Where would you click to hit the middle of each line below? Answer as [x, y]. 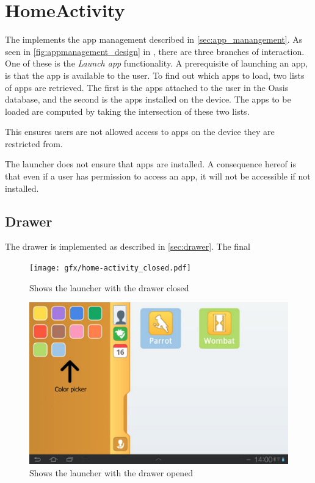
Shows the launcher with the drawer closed [109, 287]
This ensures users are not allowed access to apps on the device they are [140, 132]
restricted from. [34, 143]
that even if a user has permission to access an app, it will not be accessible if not [158, 176]
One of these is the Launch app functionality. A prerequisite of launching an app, [157, 63]
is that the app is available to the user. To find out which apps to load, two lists [155, 75]
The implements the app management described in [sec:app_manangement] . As [154, 39]
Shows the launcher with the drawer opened [111, 472]
